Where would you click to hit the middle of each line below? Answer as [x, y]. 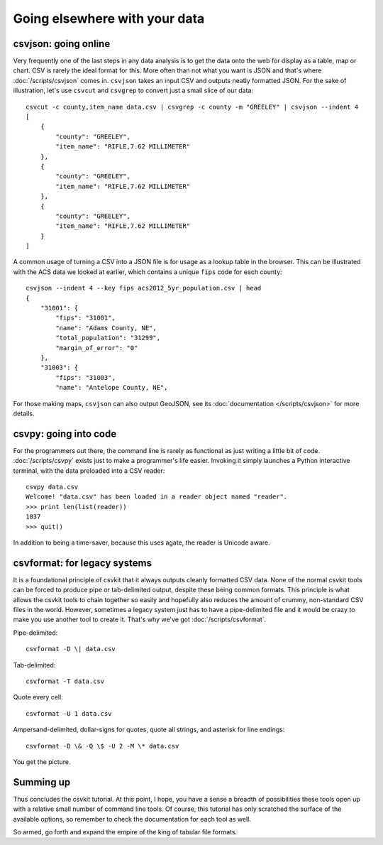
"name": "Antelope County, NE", [112, 388]
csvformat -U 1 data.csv [69, 713]
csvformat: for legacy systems [83, 563]
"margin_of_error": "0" [97, 348]
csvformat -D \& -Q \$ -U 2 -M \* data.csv [102, 746]
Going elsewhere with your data [109, 18]
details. [24, 413]
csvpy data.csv [52, 487]
